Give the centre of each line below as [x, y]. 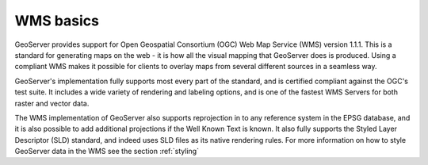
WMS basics [57, 21]
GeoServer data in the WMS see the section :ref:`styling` [107, 152]
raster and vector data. [52, 103]
